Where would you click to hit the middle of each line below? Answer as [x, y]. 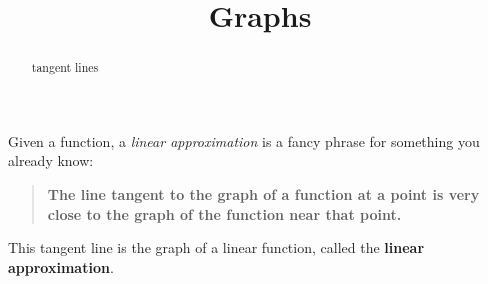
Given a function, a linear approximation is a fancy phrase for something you [244, 140]
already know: [51, 160]
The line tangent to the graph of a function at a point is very [263, 194]
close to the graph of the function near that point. [224, 213]
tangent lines [65, 67]
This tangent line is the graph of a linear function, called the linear [216, 247]
